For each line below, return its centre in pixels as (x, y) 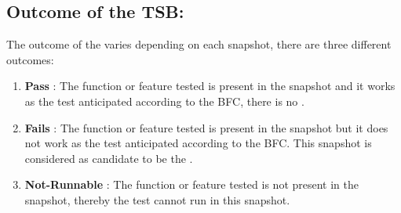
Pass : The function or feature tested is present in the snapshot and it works (210, 86)
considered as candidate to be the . (109, 158)
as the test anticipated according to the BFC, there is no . (164, 101)
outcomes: (30, 59)
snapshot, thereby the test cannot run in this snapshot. (157, 199)
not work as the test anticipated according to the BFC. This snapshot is (198, 143)
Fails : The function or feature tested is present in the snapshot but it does (206, 127)
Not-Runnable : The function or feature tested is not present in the (191, 184)
